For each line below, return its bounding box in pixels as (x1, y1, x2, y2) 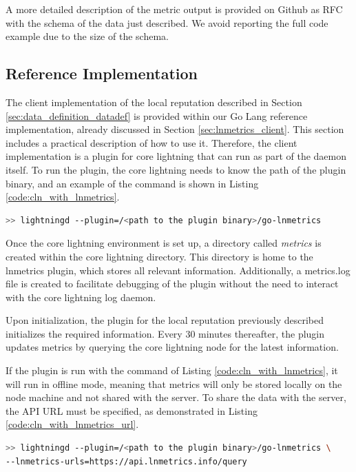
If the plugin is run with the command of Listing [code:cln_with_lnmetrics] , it (6, 363, 338, 378)
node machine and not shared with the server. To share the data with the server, (6, 390, 346, 404)
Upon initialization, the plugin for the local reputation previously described (6, 313, 324, 327)
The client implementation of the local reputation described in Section (6, 94, 302, 109)
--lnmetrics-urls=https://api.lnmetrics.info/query (6, 456, 247, 466)
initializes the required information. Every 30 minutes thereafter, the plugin (6, 326, 325, 340)
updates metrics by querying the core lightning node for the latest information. (6, 340, 339, 354)
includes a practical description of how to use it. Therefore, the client (6, 135, 297, 150)
